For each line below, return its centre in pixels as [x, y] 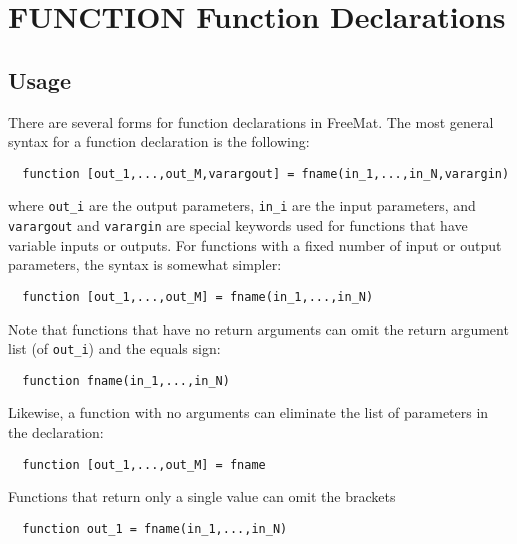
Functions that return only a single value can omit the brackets [202, 496]
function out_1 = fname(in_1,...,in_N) [155, 528]
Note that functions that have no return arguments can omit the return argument [258, 328]
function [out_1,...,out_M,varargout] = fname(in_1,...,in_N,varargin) [266, 173]
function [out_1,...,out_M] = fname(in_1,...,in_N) [198, 296]
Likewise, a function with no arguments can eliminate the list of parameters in [248, 412]
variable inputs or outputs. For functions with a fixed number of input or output [255, 244]
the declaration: [56, 432]
